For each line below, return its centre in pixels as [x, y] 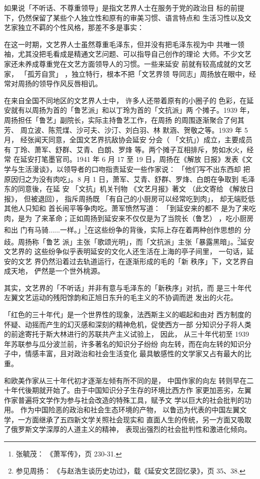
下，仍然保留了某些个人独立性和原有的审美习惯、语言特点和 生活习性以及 [124, 17]
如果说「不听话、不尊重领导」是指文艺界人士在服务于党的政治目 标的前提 [124, 8]
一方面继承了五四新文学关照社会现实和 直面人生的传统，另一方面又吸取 [134, 419]
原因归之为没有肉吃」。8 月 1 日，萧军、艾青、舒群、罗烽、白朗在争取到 [121, 179]
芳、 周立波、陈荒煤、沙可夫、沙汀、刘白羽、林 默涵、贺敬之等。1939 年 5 [126, 130]
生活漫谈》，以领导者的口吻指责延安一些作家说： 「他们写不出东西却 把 [134, 169]
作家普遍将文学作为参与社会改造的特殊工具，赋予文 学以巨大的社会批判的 [124, 400]
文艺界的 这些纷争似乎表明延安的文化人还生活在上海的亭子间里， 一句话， [125, 251]
